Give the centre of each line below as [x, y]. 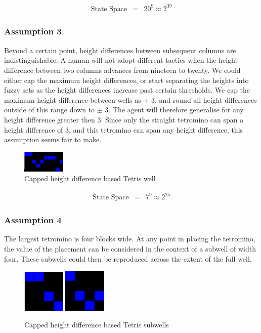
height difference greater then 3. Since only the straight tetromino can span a [124, 119]
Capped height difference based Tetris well [90, 178]
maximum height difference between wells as [73, 99]
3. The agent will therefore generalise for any [174, 110]
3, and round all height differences [204, 99]
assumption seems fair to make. [53, 139]
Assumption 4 [33, 220]
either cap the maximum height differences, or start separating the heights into [126, 80]
